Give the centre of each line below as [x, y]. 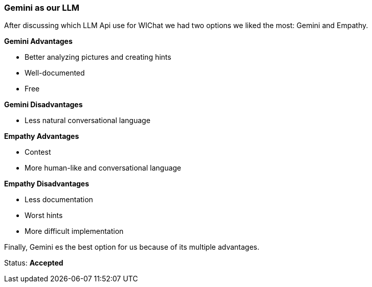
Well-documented [55, 73]
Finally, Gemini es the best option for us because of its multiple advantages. [132, 247]
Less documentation [59, 200]
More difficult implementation [74, 231]
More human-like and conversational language [103, 168]
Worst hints [44, 216]
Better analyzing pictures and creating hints [98, 57]
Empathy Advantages [42, 136]
